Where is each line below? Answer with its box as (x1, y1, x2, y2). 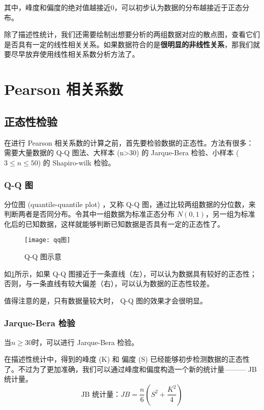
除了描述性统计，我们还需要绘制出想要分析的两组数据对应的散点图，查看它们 (4, 29, 260, 40)
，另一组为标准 (205, 209, 255, 219)
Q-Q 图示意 (24, 251, 62, 261)
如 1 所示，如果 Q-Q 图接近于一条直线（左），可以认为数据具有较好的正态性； (4, 268, 257, 279)
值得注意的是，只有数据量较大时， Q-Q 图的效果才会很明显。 (4, 295, 207, 305)
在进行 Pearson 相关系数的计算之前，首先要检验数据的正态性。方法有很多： (4, 137, 254, 148)
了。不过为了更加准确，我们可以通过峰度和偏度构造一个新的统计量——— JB (4, 363, 257, 374)
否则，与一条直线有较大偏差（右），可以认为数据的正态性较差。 (4, 278, 214, 289)
